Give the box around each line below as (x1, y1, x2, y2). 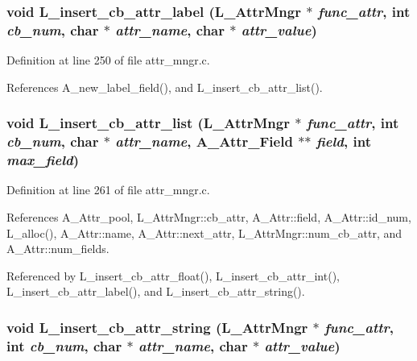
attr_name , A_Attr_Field (115, 131, 293, 151)
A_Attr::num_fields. (6, 240, 109, 257)
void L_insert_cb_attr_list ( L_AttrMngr (6, 113, 290, 133)
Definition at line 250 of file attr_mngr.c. (6, 52, 210, 68)
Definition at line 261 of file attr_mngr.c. (6, 181, 210, 198)
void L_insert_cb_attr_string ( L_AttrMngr (6, 317, 308, 337)
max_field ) (6, 150, 80, 170)
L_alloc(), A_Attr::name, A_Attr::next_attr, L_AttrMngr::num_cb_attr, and (6, 224, 403, 241)
